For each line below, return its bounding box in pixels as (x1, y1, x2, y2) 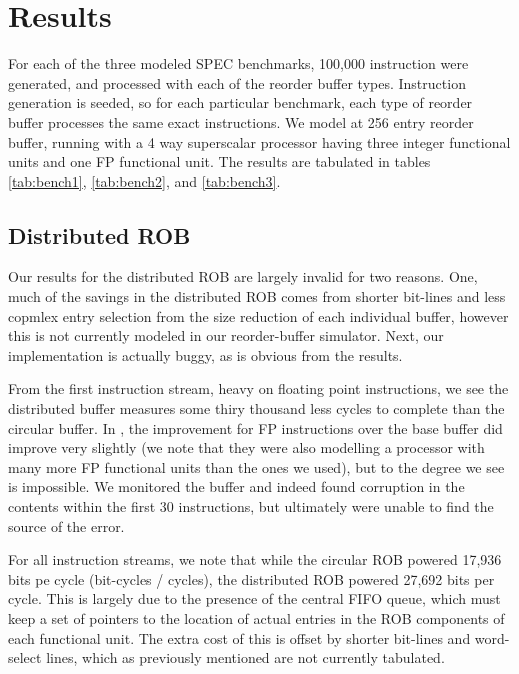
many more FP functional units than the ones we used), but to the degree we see (8, 456, 505, 477)
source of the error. (8, 515, 125, 536)
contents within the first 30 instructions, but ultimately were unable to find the (8, 496, 494, 517)
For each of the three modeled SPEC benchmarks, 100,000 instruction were (8, 53, 469, 74)
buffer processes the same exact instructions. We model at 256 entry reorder (8, 111, 474, 132)
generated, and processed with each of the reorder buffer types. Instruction (8, 72, 466, 93)
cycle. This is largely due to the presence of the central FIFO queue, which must (8, 588, 501, 609)
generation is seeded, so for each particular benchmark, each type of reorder (8, 92, 473, 113)
